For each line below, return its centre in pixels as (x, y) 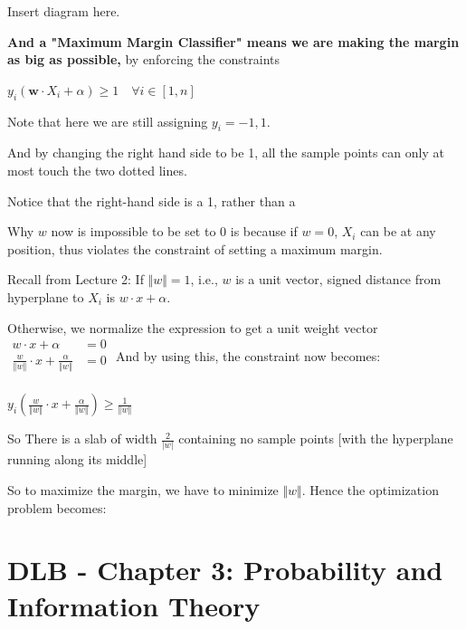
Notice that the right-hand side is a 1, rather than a (152, 200)
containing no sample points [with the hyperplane (316, 438)
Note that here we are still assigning (108, 121)
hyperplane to (46, 296)
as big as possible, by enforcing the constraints (144, 59)
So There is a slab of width (82, 438)
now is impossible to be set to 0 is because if (174, 231)
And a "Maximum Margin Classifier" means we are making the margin (233, 41)
